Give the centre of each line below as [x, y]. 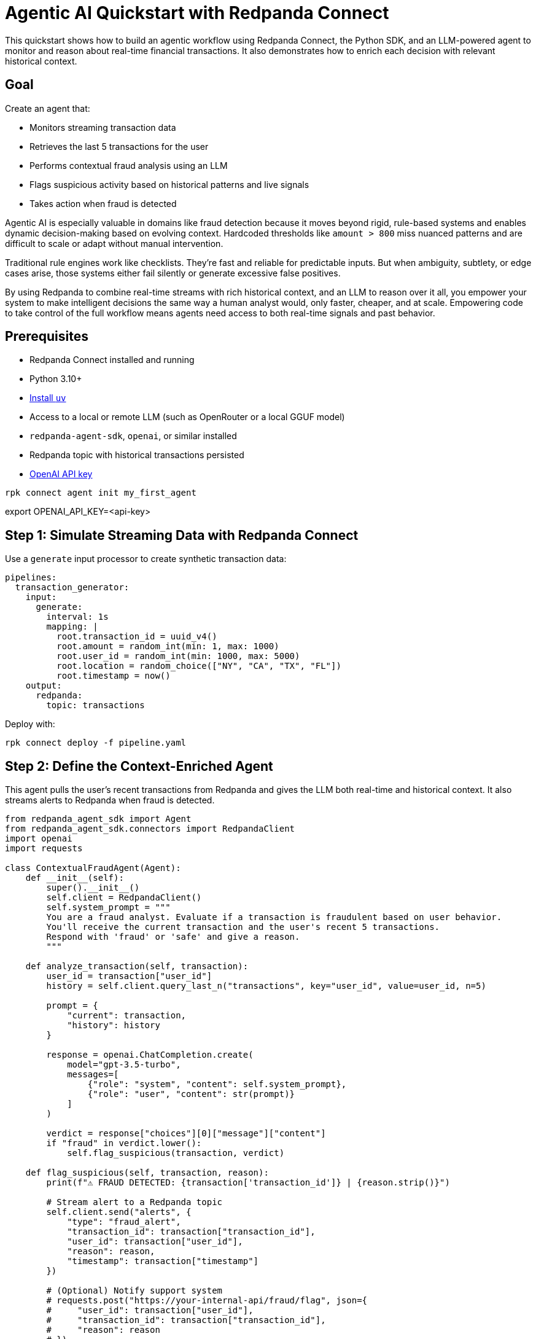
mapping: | [72, 627]
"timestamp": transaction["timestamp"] [163, 1261]
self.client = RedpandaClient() [124, 898]
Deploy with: [30, 724]
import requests [44, 849]
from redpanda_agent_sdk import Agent [98, 819]
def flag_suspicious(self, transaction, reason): [147, 1173]
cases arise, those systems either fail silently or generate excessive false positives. [173, 273]
